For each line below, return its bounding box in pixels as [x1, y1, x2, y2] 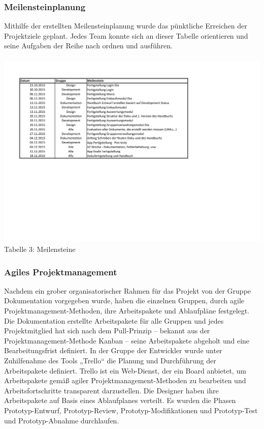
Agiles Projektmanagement [4, 265, 117, 278]
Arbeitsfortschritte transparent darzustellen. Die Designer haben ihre [4, 385, 219, 395]
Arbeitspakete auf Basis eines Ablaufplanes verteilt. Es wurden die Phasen [4, 395, 236, 406]
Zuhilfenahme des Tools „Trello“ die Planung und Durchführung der [4, 355, 216, 365]
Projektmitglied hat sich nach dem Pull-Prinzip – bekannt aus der [4, 325, 210, 336]
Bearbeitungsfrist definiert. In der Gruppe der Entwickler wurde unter [4, 345, 222, 356]
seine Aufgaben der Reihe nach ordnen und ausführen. [4, 40, 173, 51]
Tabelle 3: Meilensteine [4, 244, 76, 254]
